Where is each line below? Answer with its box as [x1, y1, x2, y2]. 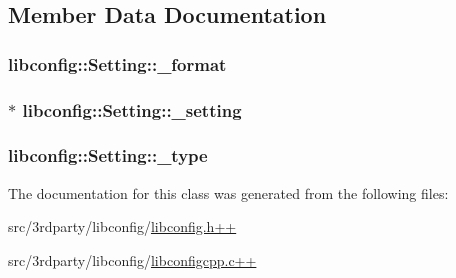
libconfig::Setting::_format [8, 51, 227, 76]
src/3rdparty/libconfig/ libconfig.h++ [8, 216, 237, 237]
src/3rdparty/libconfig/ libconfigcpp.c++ [8, 249, 257, 270]
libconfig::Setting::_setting [22, 97, 242, 122]
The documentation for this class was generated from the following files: [8, 182, 449, 203]
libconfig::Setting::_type [8, 143, 208, 168]
